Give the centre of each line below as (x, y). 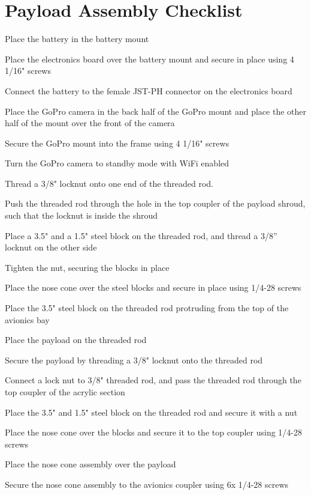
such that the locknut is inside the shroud (81, 215)
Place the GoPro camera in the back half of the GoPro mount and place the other (155, 111)
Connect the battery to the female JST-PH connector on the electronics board (149, 90)
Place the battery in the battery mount (77, 39)
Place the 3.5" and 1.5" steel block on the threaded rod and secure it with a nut (151, 412)
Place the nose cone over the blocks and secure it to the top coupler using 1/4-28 (154, 432)
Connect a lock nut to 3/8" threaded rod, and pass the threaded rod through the (153, 380)
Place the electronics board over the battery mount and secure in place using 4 (150, 59)
